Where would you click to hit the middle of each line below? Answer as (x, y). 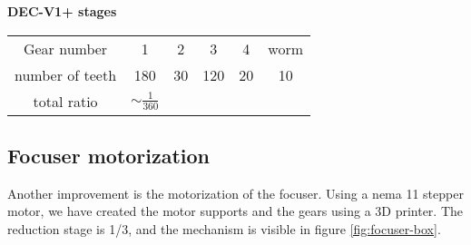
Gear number (65, 48)
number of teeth (66, 74)
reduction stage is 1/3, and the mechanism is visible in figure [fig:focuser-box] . (224, 228)
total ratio (65, 101)
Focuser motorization (109, 155)
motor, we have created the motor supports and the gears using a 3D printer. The (235, 211)
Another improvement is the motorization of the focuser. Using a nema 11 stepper (235, 193)
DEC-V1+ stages (62, 11)
